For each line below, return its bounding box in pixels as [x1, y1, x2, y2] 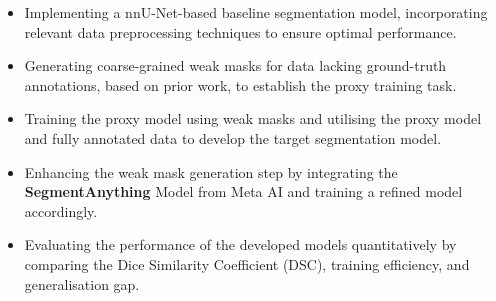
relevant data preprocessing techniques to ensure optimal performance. [24, 21, 457, 42]
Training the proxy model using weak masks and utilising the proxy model [24, 108, 482, 129]
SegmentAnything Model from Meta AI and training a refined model [24, 181, 463, 202]
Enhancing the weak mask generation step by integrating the [24, 161, 398, 182]
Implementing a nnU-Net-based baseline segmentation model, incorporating [24, 2, 488, 22]
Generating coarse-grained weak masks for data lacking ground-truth [24, 55, 447, 76]
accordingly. [24, 200, 98, 221]
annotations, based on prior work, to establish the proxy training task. [24, 74, 457, 95]
